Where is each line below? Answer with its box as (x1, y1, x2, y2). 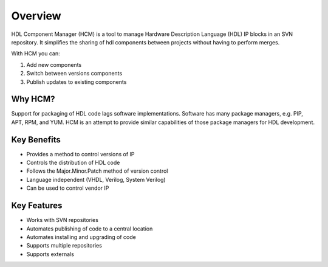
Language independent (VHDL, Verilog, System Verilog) (26, 176, 166, 183)
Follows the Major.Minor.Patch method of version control (26, 167, 168, 175)
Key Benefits (11, 134, 61, 145)
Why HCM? (11, 94, 55, 105)
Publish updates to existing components (26, 78, 127, 85)
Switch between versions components (26, 70, 123, 77)
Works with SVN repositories (26, 217, 98, 224)
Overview (11, 9, 61, 23)
